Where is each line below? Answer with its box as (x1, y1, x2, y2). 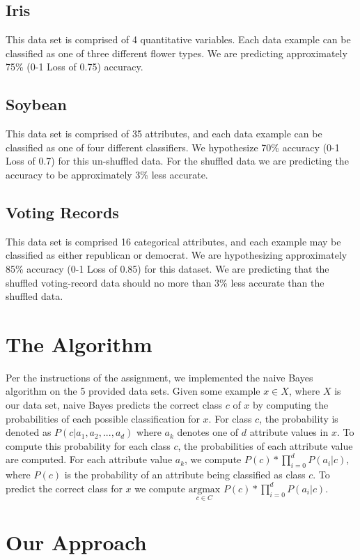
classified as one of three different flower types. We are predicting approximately (6, 45, 347, 60)
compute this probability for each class (6, 438, 171, 453)
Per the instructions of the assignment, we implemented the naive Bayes (6, 370, 313, 384)
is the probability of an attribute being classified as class (64, 467, 306, 482)
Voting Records (6, 201, 119, 222)
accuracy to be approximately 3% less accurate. (6, 167, 208, 181)
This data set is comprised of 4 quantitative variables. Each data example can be (6, 32, 351, 47)
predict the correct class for (6, 480, 123, 495)
